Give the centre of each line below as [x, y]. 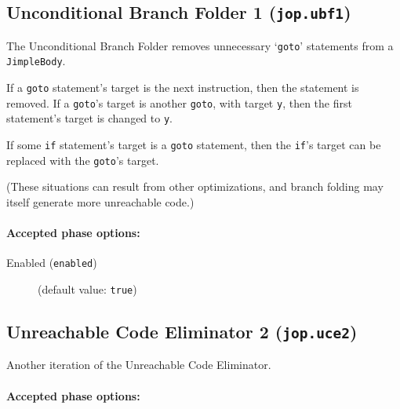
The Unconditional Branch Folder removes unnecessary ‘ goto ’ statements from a [200, 45]
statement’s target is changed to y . [89, 118]
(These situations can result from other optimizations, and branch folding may [195, 186]
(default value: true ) [87, 289]
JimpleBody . [36, 61]
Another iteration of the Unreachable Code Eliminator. [139, 365]
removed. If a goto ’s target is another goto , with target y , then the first [179, 102]
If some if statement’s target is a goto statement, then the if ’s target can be [194, 145]
